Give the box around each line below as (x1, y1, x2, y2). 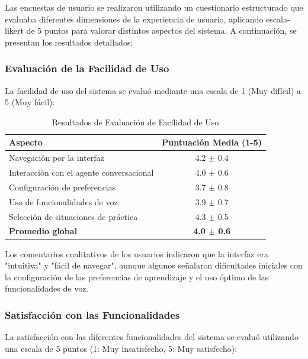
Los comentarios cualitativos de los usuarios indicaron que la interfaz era (5, 247, 268, 260)
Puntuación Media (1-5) (162, 136, 262, 148)
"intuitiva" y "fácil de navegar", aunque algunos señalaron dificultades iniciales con (5, 259, 303, 271)
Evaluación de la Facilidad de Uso (5, 61, 169, 76)
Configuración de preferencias (9, 180, 116, 193)
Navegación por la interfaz (9, 151, 104, 164)
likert (5, 24, 24, 37)
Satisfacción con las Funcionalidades (5, 307, 180, 322)
